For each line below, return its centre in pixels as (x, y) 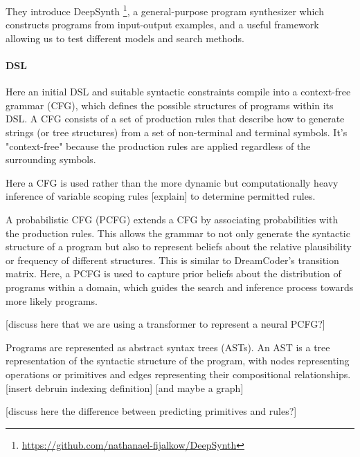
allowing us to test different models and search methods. (125, 38)
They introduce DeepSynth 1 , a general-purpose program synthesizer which (165, 10)
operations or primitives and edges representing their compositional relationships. (178, 374)
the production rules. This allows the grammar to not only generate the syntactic (178, 233)
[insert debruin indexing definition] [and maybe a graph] (125, 388)
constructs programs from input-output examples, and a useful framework (162, 25)
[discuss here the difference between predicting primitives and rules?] (151, 411)
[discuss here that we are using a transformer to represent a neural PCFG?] (165, 324)
